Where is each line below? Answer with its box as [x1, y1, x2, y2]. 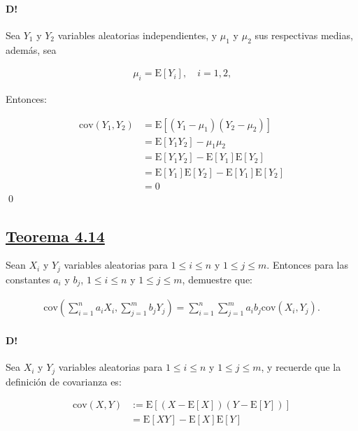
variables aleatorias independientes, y [57, 27, 217, 42]
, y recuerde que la [261, 360, 341, 374]
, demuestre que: [182, 271, 253, 286]
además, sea [6, 42, 57, 57]
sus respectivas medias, [255, 27, 353, 42]
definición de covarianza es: [6, 374, 122, 388]
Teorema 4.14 [6, 225, 105, 246]
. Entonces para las [266, 257, 349, 272]
